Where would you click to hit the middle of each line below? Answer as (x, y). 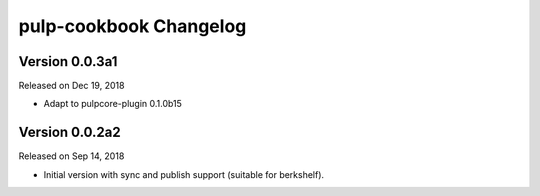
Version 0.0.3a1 (68, 61)
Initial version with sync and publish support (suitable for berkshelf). (184, 174)
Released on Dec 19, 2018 (71, 86)
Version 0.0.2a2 (69, 132)
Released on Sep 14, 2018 (71, 156)
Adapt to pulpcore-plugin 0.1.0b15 (112, 104)
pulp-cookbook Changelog (132, 26)
